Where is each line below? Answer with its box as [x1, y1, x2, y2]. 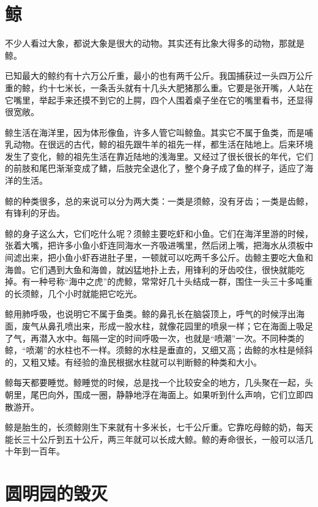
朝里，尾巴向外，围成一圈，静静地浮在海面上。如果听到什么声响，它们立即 [5, 388, 305, 400]
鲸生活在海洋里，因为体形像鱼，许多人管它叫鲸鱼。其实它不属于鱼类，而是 [5, 126, 305, 138]
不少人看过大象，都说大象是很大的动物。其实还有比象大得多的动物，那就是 [5, 37, 305, 50]
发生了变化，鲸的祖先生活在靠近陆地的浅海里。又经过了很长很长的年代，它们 [5, 149, 313, 162]
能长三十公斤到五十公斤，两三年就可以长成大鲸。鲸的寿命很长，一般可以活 [5, 432, 305, 445]
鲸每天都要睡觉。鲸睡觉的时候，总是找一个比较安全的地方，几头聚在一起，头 [5, 376, 313, 389]
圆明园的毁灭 [5, 481, 108, 506]
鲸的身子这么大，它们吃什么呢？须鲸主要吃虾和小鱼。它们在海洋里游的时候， [5, 227, 313, 239]
